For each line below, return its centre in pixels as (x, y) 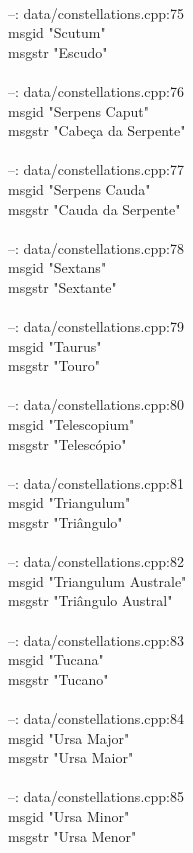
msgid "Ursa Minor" (69, 815)
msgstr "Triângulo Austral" (90, 600)
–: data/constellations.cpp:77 (96, 169)
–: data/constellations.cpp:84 (96, 717)
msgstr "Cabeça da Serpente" (97, 130)
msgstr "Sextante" (62, 286)
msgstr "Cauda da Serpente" (94, 208)
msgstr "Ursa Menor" (72, 835)
